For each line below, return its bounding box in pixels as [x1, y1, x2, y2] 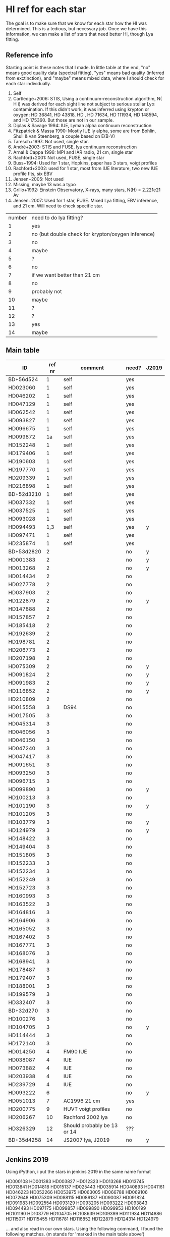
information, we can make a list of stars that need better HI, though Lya [6, 31, 153, 37]
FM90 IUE [63, 1048, 87, 1055]
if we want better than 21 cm [31, 271, 100, 278]
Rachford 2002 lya [63, 1113, 108, 1120]
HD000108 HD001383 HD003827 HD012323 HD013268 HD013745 [6, 1178, 144, 1185]
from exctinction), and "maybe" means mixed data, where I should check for [6, 75, 164, 81]
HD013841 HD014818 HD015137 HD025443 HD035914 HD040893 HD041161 [6, 1184, 164, 1190]
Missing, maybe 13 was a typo [13, 181, 76, 187]
